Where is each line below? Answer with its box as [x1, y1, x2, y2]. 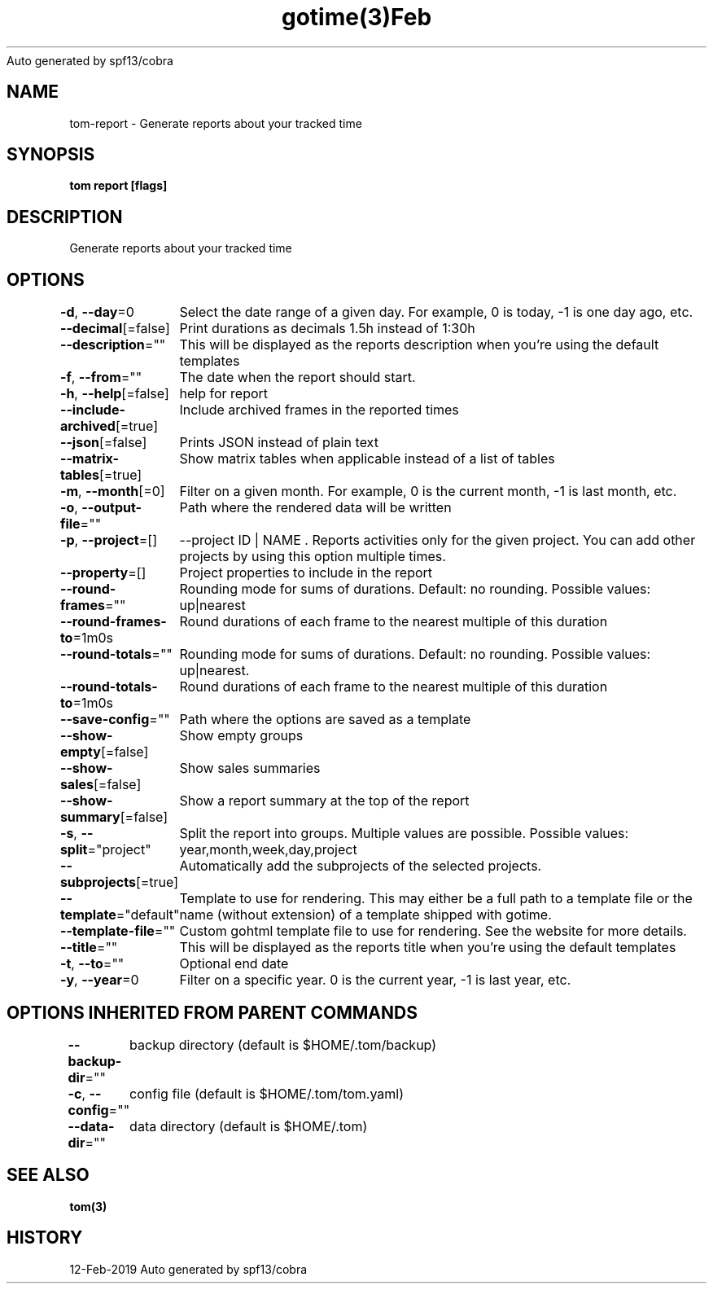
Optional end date [179, 955, 289, 972]
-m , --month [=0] [59, 483, 165, 500]
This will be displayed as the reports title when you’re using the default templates [179, 939, 676, 956]
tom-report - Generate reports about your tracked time [69, 116, 362, 130]
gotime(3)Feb [281, 3, 432, 31]
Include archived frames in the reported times [179, 401, 459, 419]
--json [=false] [59, 434, 147, 451]
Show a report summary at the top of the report [179, 792, 470, 810]
